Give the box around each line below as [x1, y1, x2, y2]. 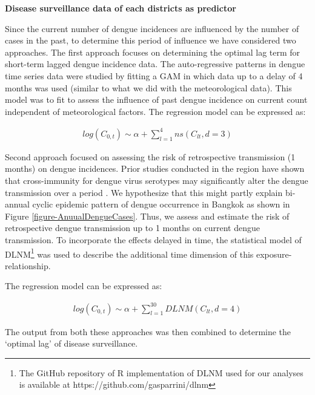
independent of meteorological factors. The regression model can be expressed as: [5, 105, 306, 117]
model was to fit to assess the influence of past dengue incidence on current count [5, 93, 308, 106]
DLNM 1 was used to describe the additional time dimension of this [5, 246, 254, 260]
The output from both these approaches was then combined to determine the [5, 325, 291, 338]
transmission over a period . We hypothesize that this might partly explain [5, 186, 283, 198]
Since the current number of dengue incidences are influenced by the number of [5, 22, 299, 34]
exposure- [256, 247, 292, 260]
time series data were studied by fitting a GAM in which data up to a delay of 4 [5, 69, 303, 82]
